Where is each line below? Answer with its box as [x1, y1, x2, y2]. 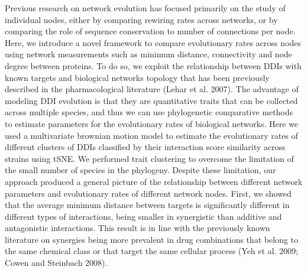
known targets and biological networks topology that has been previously [5, 71, 270, 83]
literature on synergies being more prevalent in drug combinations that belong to [5, 233, 298, 245]
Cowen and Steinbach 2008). [5, 256, 108, 269]
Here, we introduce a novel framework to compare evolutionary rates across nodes [5, 36, 301, 48]
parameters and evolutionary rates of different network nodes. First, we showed [5, 187, 292, 199]
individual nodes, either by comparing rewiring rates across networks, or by [5, 13, 278, 25]
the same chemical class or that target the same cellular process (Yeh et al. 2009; [5, 245, 298, 257]
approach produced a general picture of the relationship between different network [5, 175, 303, 187]
